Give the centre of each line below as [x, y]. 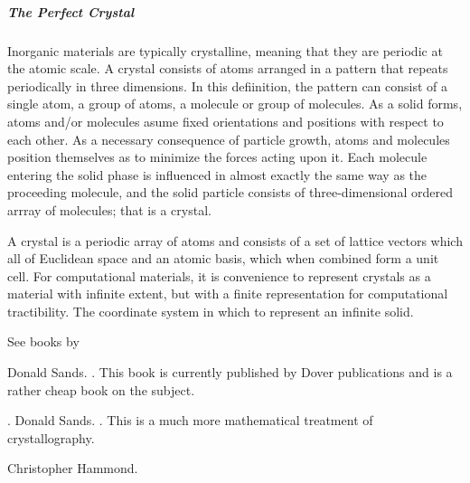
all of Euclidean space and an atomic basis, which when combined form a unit [223, 258]
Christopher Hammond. [73, 468]
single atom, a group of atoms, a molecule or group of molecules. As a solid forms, [235, 104]
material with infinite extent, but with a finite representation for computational [228, 294]
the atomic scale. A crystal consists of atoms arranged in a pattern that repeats [228, 68]
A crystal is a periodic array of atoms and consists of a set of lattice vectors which [235, 240]
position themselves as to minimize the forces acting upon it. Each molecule [217, 157]
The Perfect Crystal [71, 11]
